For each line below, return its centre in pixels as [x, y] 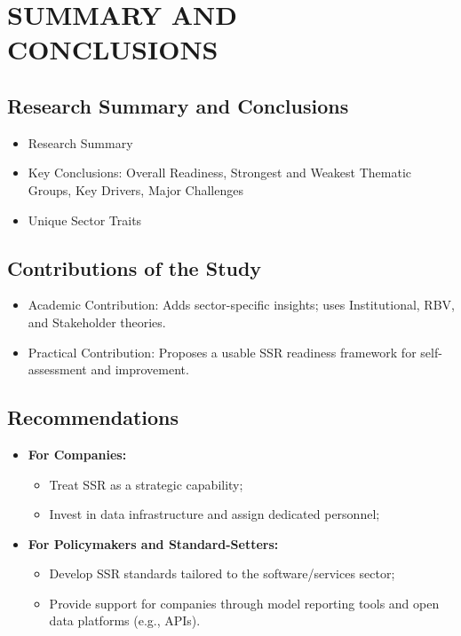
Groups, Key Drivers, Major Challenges [135, 189]
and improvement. [140, 369]
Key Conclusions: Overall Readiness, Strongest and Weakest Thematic [220, 173]
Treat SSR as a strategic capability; [146, 484]
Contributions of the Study [135, 267]
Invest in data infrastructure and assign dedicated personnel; [215, 514]
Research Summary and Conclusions [178, 105]
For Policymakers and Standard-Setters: [153, 543]
